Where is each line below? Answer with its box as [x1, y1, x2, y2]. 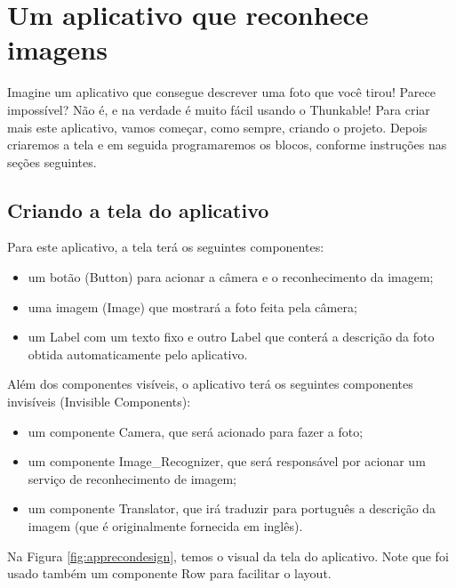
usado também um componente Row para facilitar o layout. [7, 564, 332, 583]
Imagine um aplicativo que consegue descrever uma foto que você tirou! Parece [7, 83, 436, 101]
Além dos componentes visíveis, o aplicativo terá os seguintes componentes [7, 375, 413, 393]
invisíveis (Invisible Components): [7, 392, 191, 411]
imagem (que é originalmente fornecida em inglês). [28, 517, 303, 536]
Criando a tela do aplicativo [7, 196, 269, 223]
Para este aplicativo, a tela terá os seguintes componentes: [7, 238, 324, 256]
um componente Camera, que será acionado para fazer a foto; [28, 422, 364, 440]
